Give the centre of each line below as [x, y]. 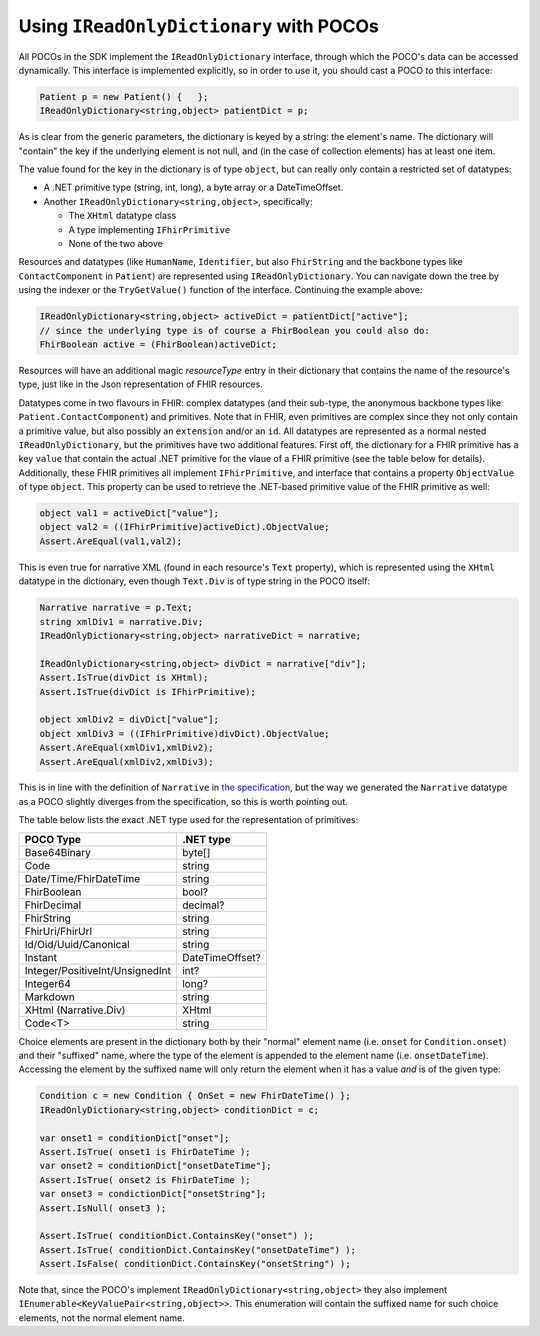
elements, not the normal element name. [101, 1317]
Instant [40, 957]
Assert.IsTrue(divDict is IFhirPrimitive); [148, 691]
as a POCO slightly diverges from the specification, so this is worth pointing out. [183, 801]
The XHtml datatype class [122, 216]
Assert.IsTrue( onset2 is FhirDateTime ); [145, 1179]
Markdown [49, 997]
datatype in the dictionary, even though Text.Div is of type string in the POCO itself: [194, 581]
